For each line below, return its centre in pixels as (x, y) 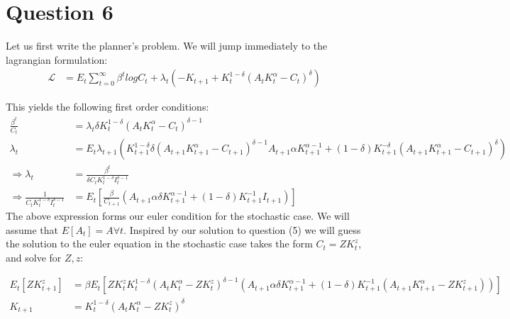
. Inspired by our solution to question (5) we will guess (242, 229)
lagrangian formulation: (57, 59)
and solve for (34, 257)
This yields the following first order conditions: (107, 107)
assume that (32, 229)
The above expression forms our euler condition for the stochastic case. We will (178, 216)
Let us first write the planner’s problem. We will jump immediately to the (167, 46)
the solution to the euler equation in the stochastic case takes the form (159, 244)
